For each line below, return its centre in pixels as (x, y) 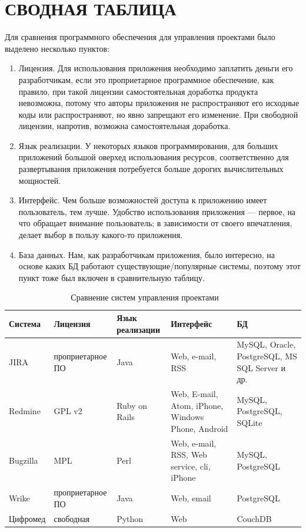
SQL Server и (261, 367)
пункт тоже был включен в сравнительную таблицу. (112, 277)
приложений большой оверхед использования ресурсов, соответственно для (154, 157)
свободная (72, 518)
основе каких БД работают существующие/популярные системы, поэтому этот (159, 266)
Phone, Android (199, 428)
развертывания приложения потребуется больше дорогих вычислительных (151, 169)
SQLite (250, 423)
